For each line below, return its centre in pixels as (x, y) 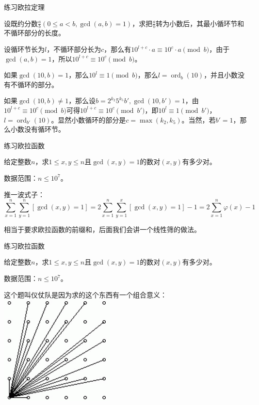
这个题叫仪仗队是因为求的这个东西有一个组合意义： (85, 294)
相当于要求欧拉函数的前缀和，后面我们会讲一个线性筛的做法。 (102, 229)
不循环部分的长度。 (34, 33)
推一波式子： (24, 194)
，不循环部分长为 (74, 49)
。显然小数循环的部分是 (89, 119)
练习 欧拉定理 (24, 7)
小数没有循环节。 (38, 129)
